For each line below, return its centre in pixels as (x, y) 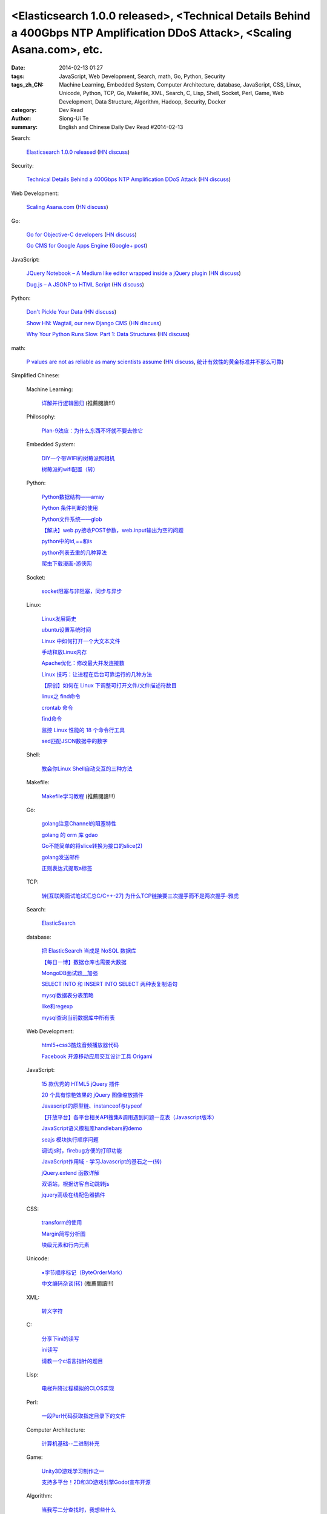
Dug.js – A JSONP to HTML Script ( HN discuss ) (85, 284)
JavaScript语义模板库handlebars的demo (92, 1128)
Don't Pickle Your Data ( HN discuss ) (71, 312)
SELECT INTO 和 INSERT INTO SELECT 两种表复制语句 (110, 984)
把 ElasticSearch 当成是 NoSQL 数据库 (89, 951)
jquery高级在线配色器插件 (73, 1195)
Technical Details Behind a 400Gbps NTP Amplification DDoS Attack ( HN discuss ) (129, 179)
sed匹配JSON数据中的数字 (75, 741)
